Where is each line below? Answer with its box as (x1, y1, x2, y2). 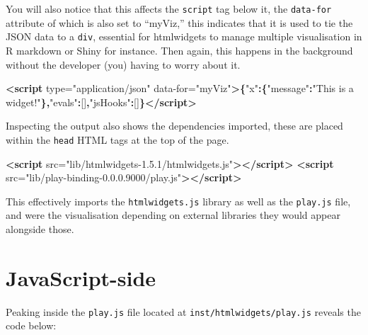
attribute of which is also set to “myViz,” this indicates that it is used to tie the (6, 15, 353, 30)
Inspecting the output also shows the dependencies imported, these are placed (6, 118, 343, 133)
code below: (6, 318, 57, 333)
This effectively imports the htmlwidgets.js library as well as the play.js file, (6, 193, 351, 208)
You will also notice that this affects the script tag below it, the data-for (6, 1, 332, 16)
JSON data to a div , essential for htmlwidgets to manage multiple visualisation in (6, 29, 362, 44)
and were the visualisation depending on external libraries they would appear (6, 208, 340, 222)
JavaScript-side (6, 263, 156, 292)
